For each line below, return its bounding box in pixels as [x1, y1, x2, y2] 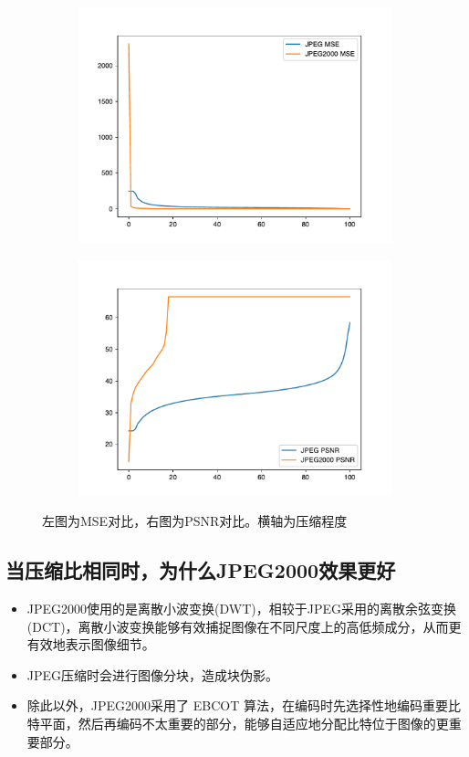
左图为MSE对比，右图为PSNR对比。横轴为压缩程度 [42, 511, 348, 531]
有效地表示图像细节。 [26, 635, 155, 654]
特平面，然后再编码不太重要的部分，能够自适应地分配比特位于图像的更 [26, 713, 449, 732]
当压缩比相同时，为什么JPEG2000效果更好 [5, 556, 396, 584]
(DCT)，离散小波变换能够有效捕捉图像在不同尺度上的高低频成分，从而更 [26, 616, 462, 636]
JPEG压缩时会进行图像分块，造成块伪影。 [26, 665, 279, 684]
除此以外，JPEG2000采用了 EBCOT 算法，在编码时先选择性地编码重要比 [26, 696, 461, 715]
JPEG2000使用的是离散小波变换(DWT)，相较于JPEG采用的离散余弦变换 [26, 598, 456, 617]
